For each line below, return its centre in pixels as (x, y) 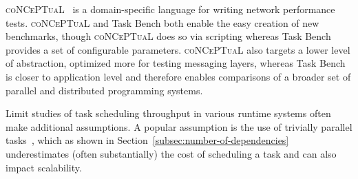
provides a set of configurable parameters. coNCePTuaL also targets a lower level (178, 49)
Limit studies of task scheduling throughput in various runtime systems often (168, 113)
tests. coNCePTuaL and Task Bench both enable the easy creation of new (162, 22)
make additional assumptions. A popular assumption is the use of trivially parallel (179, 126)
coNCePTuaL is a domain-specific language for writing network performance (170, 9)
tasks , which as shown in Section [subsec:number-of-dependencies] (147, 140)
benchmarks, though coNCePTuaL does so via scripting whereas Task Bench (168, 36)
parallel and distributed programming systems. (104, 90)
